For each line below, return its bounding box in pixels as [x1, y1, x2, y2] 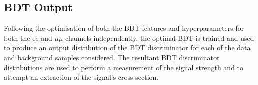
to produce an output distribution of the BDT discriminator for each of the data [4, 42, 251, 53]
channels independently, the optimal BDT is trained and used [65, 32, 254, 43]
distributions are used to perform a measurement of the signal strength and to [4, 62, 244, 72]
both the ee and [4, 32, 52, 43]
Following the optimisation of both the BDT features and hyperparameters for [4, 23, 244, 33]
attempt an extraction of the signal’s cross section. [4, 72, 159, 82]
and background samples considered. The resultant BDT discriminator [4, 52, 220, 62]
